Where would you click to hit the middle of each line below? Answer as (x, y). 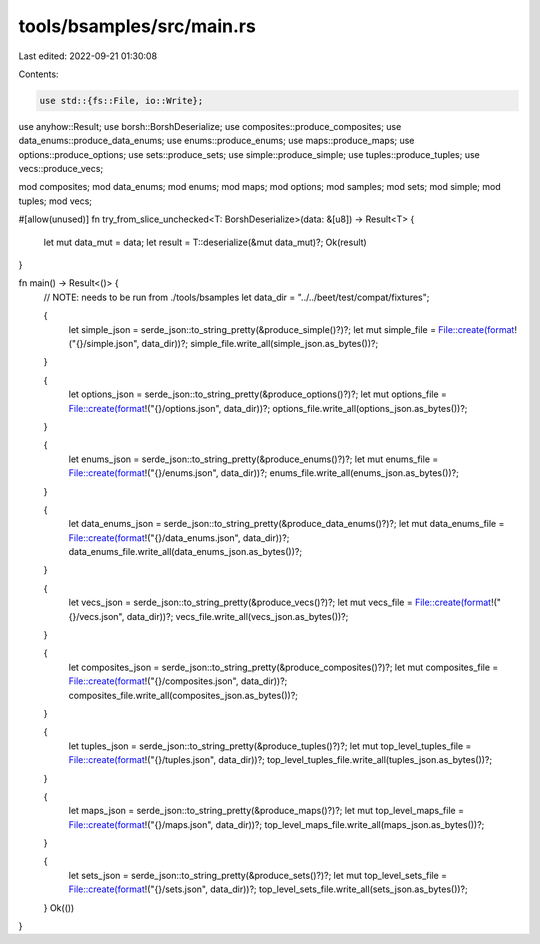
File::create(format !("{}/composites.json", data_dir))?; (178, 681)
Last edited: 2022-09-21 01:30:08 (88, 56)
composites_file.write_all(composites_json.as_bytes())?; (183, 695)
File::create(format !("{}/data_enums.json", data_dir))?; (179, 537)
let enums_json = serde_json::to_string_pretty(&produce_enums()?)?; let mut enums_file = (253, 459)
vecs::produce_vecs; (61, 169)
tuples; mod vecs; (55, 201)
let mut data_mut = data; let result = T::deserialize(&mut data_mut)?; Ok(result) (205, 242)
